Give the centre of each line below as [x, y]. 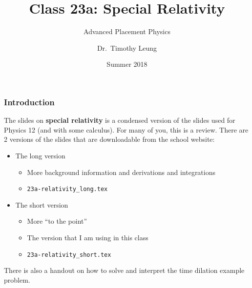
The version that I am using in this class [88, 238]
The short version [42, 204]
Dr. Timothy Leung [127, 48]
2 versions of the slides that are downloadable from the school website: [109, 139]
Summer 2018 [127, 64]
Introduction [29, 102]
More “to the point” [57, 221]
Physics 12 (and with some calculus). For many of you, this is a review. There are [126, 129]
